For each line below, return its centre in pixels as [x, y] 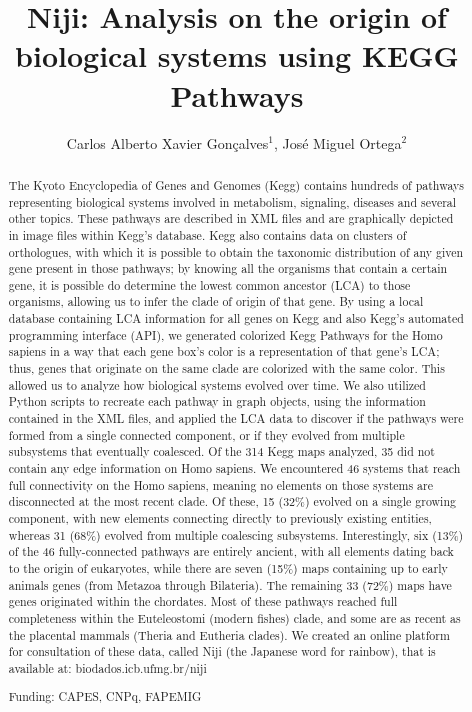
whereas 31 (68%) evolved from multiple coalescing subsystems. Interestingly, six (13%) [236, 534]
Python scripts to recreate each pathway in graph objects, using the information [217, 401]
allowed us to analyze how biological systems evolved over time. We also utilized [217, 384]
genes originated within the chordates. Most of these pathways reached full [203, 601]
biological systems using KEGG [237, 55]
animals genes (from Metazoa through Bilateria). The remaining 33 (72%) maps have [230, 584]
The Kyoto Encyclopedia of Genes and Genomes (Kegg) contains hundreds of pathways [236, 184]
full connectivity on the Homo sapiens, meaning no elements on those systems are [221, 484]
